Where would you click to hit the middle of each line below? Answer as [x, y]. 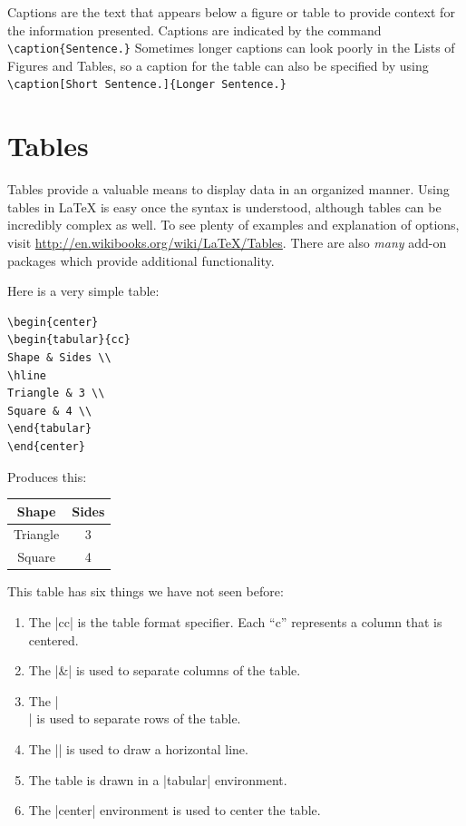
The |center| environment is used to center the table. [175, 810]
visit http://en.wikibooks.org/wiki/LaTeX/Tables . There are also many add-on [227, 242]
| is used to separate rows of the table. [135, 718]
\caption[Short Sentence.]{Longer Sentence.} [147, 85]
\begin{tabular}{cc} [69, 340]
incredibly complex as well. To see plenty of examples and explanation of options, [233, 225]
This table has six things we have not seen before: [146, 591]
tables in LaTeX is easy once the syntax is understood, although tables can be [224, 206]
